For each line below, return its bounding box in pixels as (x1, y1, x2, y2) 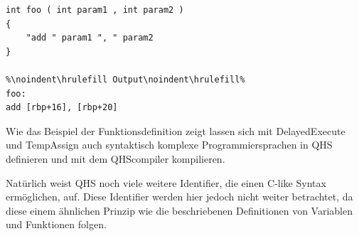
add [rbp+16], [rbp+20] (6, 102, 118, 113)
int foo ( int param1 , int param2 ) (6, 5, 184, 15)
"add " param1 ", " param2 (26, 33, 154, 43)
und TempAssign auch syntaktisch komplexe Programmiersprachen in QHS (6, 137, 333, 152)
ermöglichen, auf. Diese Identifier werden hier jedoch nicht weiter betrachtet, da (6, 189, 353, 204)
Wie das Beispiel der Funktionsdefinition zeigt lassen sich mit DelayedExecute (6, 123, 345, 138)
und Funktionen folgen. (6, 217, 107, 232)
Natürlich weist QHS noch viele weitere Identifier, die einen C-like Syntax (6, 175, 326, 190)
